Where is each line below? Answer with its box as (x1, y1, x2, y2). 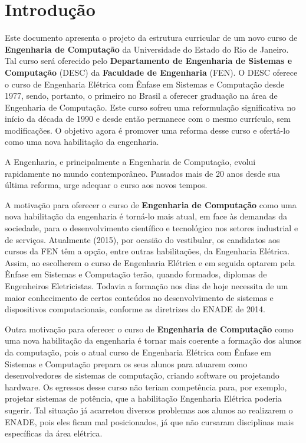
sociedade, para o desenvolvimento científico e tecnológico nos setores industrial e (5, 222, 298, 234)
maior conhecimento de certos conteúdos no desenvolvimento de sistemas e (5, 291, 274, 303)
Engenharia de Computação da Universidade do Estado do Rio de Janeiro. (5, 43, 289, 55)
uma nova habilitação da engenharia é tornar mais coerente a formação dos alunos (5, 334, 302, 347)
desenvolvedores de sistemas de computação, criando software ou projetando (5, 369, 279, 381)
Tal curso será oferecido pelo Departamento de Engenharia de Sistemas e (5, 54, 292, 67)
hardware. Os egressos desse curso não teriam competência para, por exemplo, (5, 380, 287, 393)
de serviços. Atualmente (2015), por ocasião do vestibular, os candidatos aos (5, 233, 280, 245)
